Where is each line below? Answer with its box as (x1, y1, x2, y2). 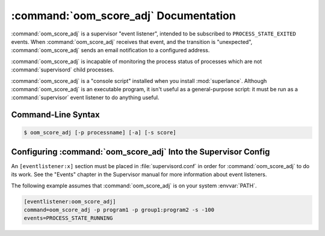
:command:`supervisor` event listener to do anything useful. (11, 94, 159, 101)
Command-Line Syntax (11, 110, 100, 120)
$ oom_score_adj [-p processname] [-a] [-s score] (23, 129, 177, 136)
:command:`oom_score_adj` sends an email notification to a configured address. (11, 47, 210, 54)
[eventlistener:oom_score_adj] (23, 198, 117, 205)
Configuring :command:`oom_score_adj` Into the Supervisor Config (11, 147, 270, 157)
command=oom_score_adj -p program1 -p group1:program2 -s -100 (23, 206, 215, 213)
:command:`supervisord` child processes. (11, 66, 114, 73)
